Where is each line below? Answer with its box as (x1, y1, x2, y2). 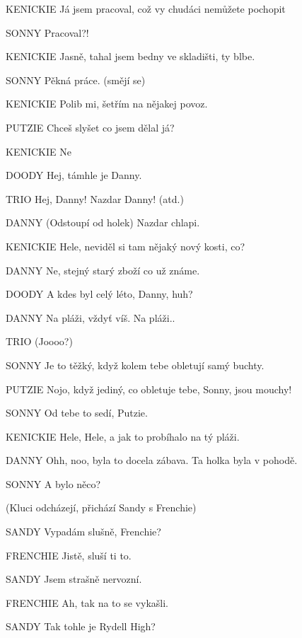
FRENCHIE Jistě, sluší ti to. (6, 547, 132, 562)
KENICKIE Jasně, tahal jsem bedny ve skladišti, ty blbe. (6, 49, 255, 64)
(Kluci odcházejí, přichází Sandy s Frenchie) (6, 500, 197, 515)
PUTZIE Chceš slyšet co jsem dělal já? (6, 120, 175, 134)
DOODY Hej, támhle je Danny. (6, 168, 142, 182)
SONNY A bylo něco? (6, 476, 101, 491)
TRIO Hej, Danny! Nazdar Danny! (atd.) (6, 191, 184, 206)
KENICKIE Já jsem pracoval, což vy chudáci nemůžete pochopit (6, 1, 286, 16)
